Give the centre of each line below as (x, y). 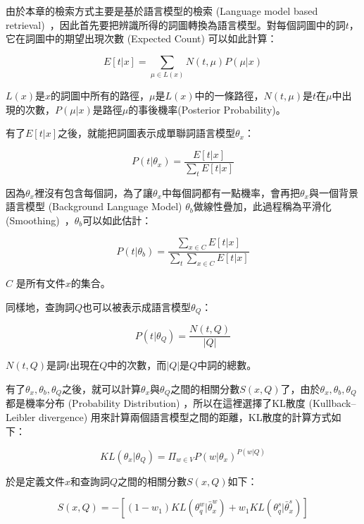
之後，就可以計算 (102, 388)
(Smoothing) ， (40, 220)
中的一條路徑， (229, 96)
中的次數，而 (137, 365)
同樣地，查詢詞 (40, 306)
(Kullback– (332, 403)
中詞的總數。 (227, 365)
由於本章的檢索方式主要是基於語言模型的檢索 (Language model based (162, 11)
